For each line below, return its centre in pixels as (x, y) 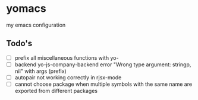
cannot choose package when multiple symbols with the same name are (103, 84)
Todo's (19, 43)
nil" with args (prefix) (40, 71)
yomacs (26, 9)
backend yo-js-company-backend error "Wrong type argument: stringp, (103, 64)
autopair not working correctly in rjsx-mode (68, 77)
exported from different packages (56, 91)
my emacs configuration (36, 25)
